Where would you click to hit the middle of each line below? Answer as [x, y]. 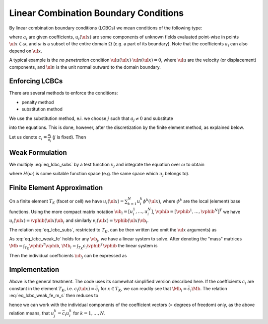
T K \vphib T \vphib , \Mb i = [50, 246]
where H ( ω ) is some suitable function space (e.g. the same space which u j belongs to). [99, 174]
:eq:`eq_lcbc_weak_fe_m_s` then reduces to [54, 296]
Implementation [34, 270]
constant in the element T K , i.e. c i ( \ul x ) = [52, 289]
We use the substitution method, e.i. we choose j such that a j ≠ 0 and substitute [91, 119]
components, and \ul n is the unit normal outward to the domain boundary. [85, 67]
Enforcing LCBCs [36, 81]
